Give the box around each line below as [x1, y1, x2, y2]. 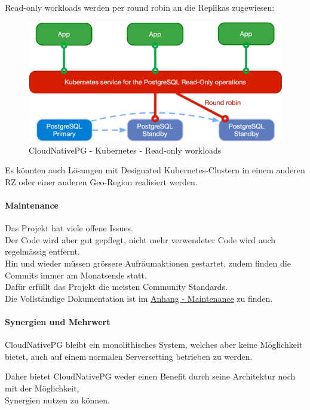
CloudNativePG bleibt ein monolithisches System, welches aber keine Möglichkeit [5, 338, 303, 351]
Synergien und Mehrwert [5, 315, 111, 328]
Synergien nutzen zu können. [5, 393, 110, 406]
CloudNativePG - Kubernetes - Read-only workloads [29, 143, 222, 156]
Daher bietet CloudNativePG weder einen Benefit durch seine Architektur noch [5, 370, 296, 383]
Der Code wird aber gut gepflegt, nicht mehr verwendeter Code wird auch [5, 233, 276, 246]
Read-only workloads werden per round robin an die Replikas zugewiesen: [5, 1, 275, 13]
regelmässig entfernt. [5, 245, 80, 258]
